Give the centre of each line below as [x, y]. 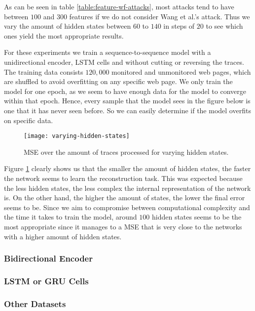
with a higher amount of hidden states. [63, 236]
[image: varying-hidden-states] [77, 136]
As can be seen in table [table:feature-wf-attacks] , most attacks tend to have [119, 6]
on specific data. [29, 120]
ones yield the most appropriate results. [64, 35]
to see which [224, 26]
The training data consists [44, 71]
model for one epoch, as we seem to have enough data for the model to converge [125, 91]
